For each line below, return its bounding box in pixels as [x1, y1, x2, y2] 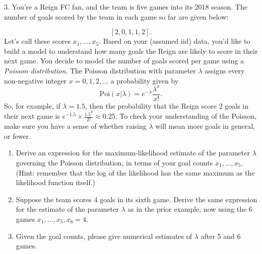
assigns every [205, 65, 245, 75]
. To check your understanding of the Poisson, [115, 111, 257, 121]
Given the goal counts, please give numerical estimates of [16, 230, 192, 241]
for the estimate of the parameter [16, 204, 119, 214]
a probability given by [110, 75, 179, 86]
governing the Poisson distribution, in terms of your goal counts [16, 157, 213, 167]
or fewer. [4, 130, 31, 141]
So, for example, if [4, 100, 60, 111]
